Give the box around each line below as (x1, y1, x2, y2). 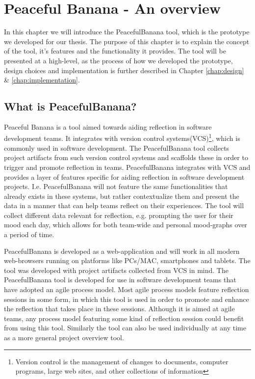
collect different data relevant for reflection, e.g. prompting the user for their (4, 210, 233, 220)
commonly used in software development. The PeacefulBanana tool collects (4, 142, 229, 153)
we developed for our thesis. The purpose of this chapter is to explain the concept (4, 36, 250, 46)
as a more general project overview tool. (4, 332, 124, 343)
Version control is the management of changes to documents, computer (15, 356, 229, 366)
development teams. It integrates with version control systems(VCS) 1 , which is (4, 132, 240, 143)
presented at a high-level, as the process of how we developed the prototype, (4, 55, 233, 65)
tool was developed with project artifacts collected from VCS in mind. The (4, 265, 229, 275)
